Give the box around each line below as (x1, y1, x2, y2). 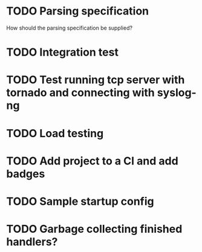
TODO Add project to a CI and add (6, 154, 178, 167)
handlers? (6, 235, 58, 249)
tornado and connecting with (6, 86, 155, 100)
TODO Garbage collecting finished (6, 222, 183, 236)
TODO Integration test (6, 45, 119, 59)
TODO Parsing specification (6, 4, 149, 18)
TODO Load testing (6, 126, 104, 140)
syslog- (157, 86, 197, 100)
